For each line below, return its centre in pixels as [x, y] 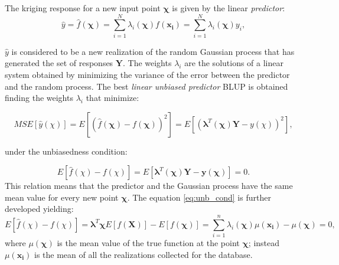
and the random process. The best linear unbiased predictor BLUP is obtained [146, 86]
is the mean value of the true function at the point [148, 243]
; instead [264, 243]
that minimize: [113, 98]
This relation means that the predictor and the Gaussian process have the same [149, 186]
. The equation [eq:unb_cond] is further [199, 197]
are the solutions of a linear [234, 63]
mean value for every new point [62, 197]
